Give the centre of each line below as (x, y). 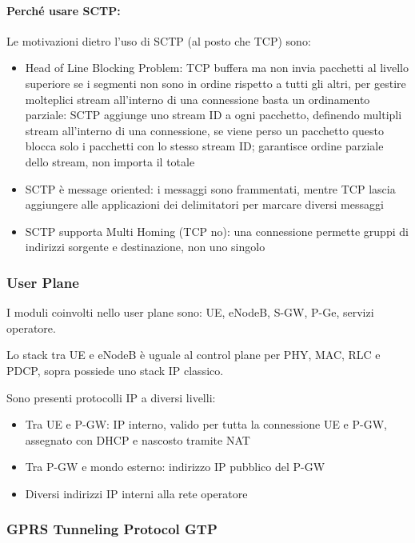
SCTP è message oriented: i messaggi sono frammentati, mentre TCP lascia (210, 188)
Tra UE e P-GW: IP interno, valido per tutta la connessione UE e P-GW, (206, 424)
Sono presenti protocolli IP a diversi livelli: (111, 397)
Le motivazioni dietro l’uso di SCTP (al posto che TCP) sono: (159, 40)
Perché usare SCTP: (64, 10)
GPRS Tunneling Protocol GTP (112, 529)
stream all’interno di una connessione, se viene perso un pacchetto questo (204, 130)
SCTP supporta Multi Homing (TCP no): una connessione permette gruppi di (217, 231)
